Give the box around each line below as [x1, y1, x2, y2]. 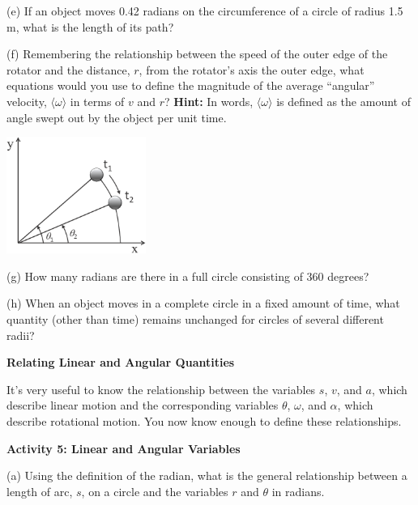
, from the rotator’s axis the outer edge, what [139, 61, 365, 78]
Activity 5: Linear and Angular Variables [6, 439, 241, 456]
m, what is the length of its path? [6, 18, 174, 35]
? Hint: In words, [164, 92, 254, 109]
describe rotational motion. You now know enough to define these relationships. [6, 412, 402, 429]
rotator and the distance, [6, 61, 130, 78]
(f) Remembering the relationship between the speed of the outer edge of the [6, 45, 388, 62]
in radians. [271, 482, 325, 499]
